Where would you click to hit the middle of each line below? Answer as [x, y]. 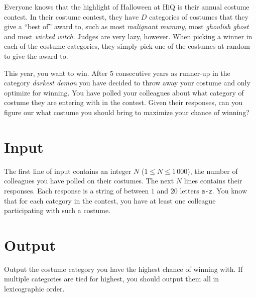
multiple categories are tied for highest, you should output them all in [112, 279]
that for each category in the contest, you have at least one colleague [110, 200]
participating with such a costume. [57, 210]
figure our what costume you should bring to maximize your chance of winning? [127, 112]
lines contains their [213, 181]
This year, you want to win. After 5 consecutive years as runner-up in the [117, 73]
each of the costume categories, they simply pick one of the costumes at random [127, 46]
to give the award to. [36, 56]
